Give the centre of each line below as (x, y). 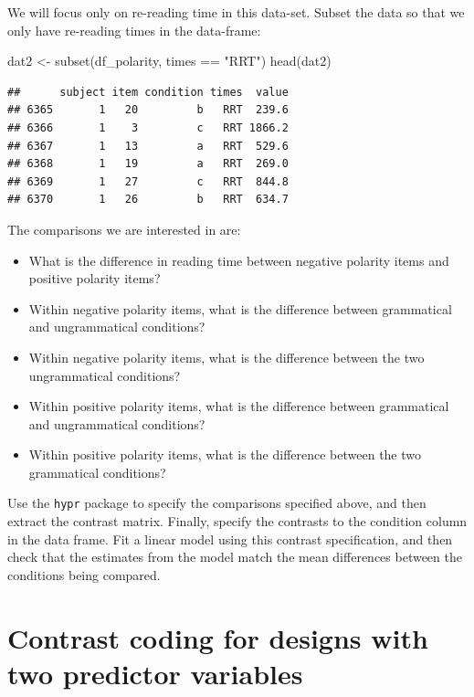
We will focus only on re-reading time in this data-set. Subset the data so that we (236, 12)
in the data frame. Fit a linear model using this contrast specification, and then (230, 539)
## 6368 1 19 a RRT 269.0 (148, 164)
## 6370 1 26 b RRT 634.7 (148, 200)
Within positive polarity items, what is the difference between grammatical (239, 406)
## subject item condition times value (148, 92)
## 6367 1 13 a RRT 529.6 (148, 146)
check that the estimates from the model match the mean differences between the (235, 557)
